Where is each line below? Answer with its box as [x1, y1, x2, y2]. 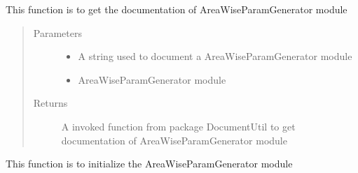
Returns [33, 96, 68, 110]
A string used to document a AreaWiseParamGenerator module [78, 49, 352, 63]
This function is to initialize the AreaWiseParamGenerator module [6, 156, 293, 171]
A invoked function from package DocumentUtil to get [61, 119, 296, 133]
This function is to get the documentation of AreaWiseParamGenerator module [6, 2, 347, 16]
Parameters [33, 25, 82, 40]
